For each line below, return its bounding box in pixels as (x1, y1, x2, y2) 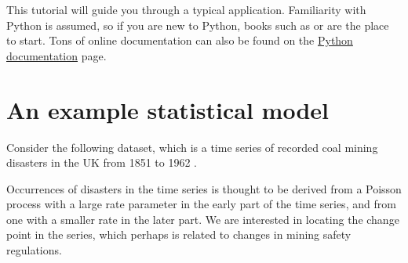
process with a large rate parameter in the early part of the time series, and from (6, 196, 396, 212)
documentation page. (6, 47, 107, 63)
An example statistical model (6, 93, 329, 125)
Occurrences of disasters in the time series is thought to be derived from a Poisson (6, 180, 402, 196)
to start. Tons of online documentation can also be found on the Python (6, 32, 353, 49)
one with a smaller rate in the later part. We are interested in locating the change (6, 211, 399, 227)
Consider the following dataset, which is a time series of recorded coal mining (6, 139, 378, 155)
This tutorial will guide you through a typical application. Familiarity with (6, 2, 366, 17)
